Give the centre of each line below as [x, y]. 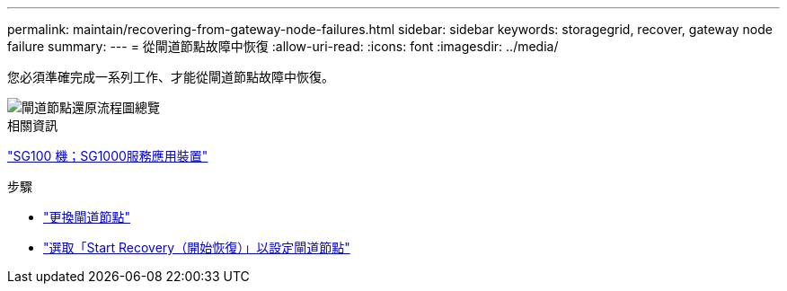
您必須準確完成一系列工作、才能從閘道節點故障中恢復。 [171, 77]
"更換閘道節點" [87, 217]
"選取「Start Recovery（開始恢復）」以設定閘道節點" [197, 247]
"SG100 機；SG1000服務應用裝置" [108, 156]
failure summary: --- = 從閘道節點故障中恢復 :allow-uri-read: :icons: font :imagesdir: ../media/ [283, 46]
